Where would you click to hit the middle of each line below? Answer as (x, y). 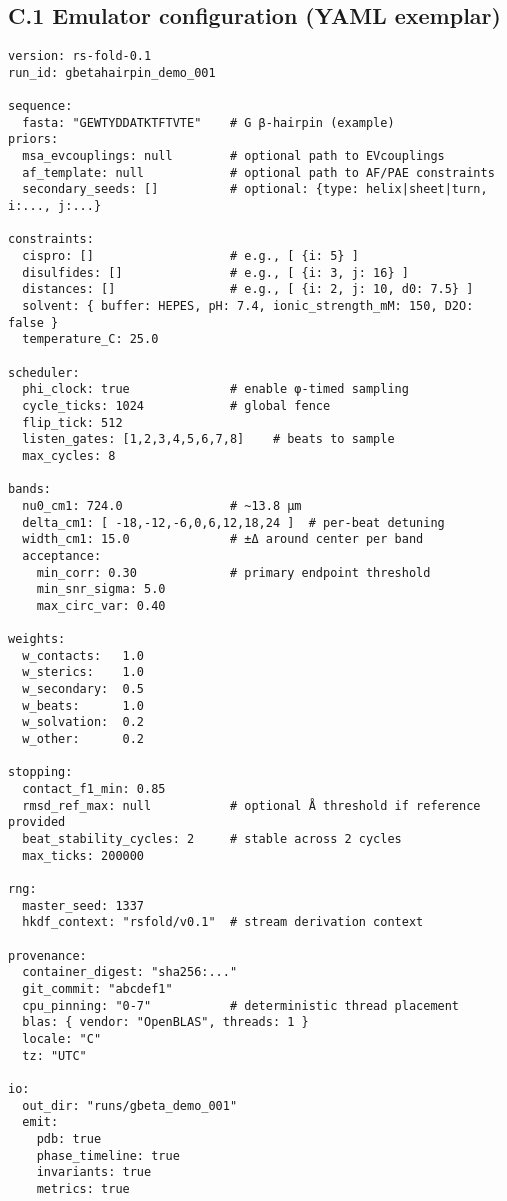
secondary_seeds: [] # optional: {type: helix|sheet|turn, (255, 189)
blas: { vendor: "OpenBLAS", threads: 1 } (165, 1022)
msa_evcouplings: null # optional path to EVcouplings (233, 156)
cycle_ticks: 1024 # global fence (176, 405)
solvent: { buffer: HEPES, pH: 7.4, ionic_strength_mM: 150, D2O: (248, 306)
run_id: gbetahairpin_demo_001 (112, 72)
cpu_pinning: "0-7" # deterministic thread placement (241, 1005)
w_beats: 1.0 (83, 705)
